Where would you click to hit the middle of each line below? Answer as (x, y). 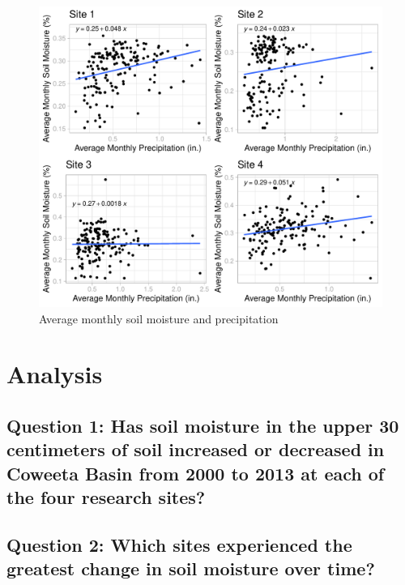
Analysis (55, 374)
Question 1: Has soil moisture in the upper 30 (203, 425)
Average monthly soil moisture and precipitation (159, 318)
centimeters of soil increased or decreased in (196, 449)
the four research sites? (106, 497)
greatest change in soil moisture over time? (191, 568)
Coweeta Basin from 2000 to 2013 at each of (196, 473)
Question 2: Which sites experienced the (179, 544)
